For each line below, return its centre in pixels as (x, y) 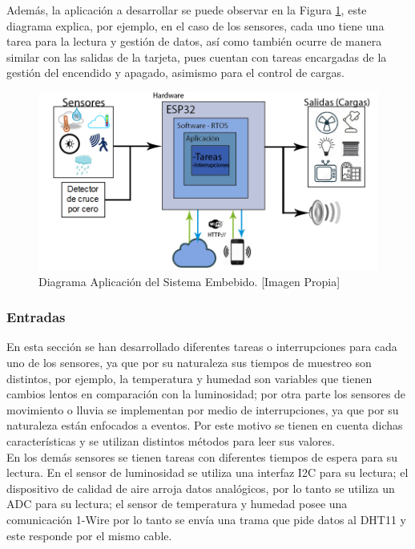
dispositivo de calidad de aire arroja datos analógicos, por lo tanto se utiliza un (201, 488)
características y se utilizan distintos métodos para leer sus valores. (171, 440)
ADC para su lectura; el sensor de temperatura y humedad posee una (177, 504)
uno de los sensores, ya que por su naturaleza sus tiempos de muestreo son (189, 363)
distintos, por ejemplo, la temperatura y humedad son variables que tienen (189, 378)
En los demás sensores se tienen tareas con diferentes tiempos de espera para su (202, 456)
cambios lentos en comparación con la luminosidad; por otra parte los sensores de (206, 394)
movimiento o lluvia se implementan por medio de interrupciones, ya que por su (203, 409)
